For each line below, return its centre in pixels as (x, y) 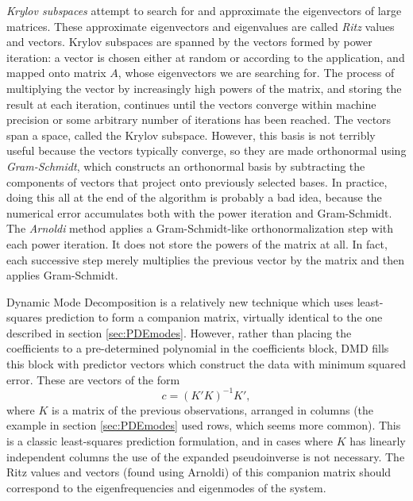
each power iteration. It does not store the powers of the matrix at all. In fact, (197, 243)
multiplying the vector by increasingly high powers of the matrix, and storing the (204, 88)
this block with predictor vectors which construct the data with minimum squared (206, 364)
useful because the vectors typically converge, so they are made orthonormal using (206, 150)
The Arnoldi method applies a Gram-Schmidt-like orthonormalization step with (200, 228)
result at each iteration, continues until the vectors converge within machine (191, 104)
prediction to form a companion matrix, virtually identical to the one (214, 317)
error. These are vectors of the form (93, 379)
